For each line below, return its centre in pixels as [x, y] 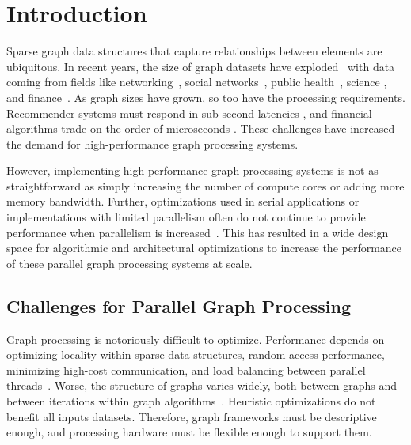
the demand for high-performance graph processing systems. [152, 143]
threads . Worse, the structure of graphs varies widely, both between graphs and [202, 385]
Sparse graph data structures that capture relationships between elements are [194, 51]
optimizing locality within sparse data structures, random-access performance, [196, 354]
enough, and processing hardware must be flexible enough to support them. [189, 432]
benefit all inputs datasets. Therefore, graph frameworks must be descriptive [192, 416]
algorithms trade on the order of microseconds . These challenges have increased [201, 128]
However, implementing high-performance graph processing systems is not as [192, 170]
